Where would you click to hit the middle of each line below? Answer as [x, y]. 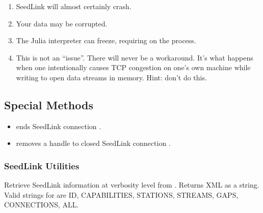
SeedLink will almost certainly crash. [74, 6]
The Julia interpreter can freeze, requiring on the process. [106, 40]
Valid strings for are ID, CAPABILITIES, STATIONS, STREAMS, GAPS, [121, 194]
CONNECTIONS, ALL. [42, 205]
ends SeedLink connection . [59, 126]
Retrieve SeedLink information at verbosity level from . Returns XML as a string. [132, 185]
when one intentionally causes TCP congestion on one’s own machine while [133, 67]
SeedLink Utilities [42, 165]
